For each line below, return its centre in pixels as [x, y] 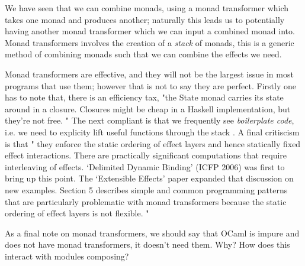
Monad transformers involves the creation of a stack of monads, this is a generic [150, 42]
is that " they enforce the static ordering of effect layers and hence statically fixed [153, 143]
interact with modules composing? [67, 256]
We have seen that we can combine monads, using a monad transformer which [147, 8]
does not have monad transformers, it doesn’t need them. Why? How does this [147, 244]
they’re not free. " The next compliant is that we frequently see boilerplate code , [150, 120]
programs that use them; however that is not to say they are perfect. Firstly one [150, 85]
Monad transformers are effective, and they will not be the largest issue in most [149, 74]
